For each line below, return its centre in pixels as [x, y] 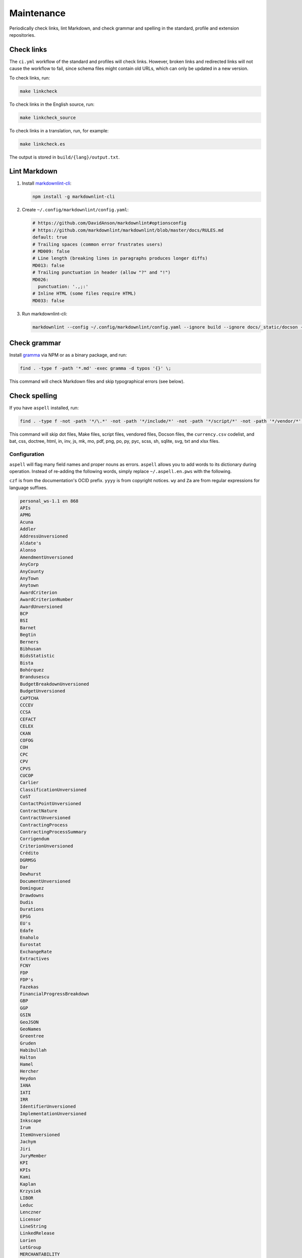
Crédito [29, 853]
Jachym [28, 1142]
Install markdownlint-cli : [47, 183]
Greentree [32, 1036]
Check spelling [33, 396]
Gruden [28, 1043]
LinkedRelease [37, 1233]
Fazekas [29, 987]
